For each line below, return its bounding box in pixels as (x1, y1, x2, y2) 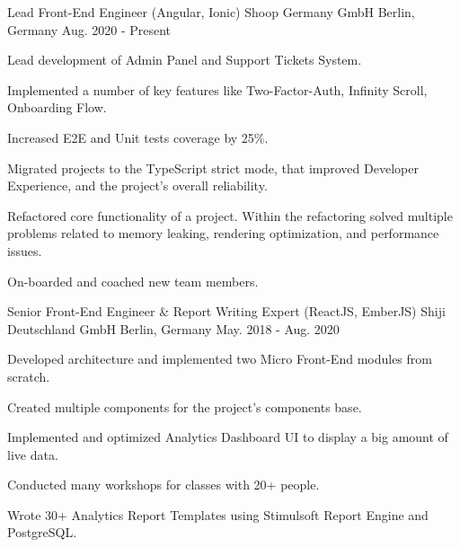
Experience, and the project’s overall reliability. (7, 176, 268, 195)
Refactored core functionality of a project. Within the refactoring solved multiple (7, 206, 453, 225)
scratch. (7, 366, 50, 385)
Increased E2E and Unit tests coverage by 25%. (7, 128, 269, 146)
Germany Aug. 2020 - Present (7, 20, 172, 39)
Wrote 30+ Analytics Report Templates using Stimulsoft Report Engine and (7, 505, 429, 524)
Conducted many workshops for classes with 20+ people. (7, 475, 320, 494)
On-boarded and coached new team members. (7, 271, 259, 290)
